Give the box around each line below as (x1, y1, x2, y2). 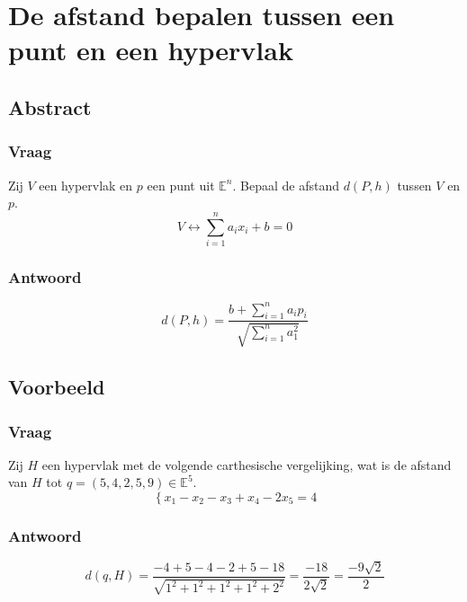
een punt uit (147, 175, 215, 194)
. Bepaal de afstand (232, 175, 339, 194)
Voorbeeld (8, 373, 105, 401)
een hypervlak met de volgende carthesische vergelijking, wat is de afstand (41, 455, 452, 474)
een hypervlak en (39, 175, 133, 194)
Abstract (8, 93, 92, 120)
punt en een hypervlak (8, 31, 293, 68)
